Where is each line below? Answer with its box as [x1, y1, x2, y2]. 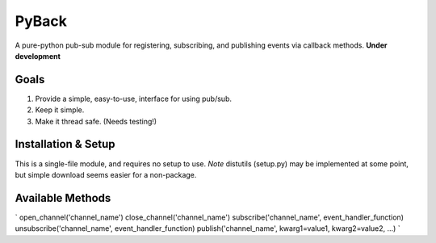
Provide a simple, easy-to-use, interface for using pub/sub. [35, 94, 232, 103]
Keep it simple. [35, 105, 85, 115]
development [15, 51, 61, 61]
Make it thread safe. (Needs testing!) [35, 116, 157, 126]
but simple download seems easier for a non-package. [15, 170, 197, 179]
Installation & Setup [15, 137, 115, 151]
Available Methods [15, 191, 111, 205]
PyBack [15, 12, 68, 30]
